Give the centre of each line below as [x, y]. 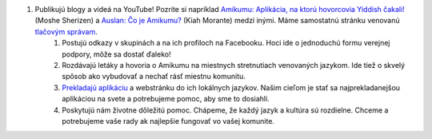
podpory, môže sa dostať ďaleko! [116, 54]
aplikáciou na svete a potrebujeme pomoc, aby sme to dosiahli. [166, 99]
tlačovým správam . [66, 31]
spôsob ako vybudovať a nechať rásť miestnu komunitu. [154, 77]
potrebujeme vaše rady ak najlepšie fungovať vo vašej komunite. [168, 121]
